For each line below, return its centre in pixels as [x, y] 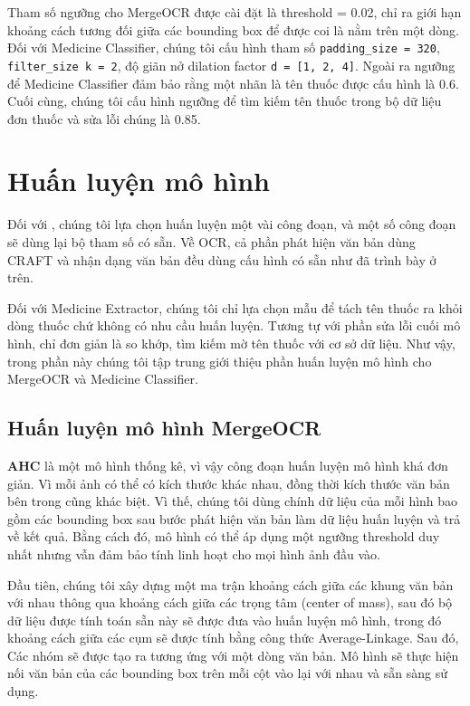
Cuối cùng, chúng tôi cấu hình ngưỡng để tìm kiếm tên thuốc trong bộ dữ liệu [225, 101]
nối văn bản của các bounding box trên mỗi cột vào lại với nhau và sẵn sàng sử [227, 673]
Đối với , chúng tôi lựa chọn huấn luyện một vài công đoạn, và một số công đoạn [232, 224]
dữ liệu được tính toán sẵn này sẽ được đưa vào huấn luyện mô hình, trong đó [225, 620]
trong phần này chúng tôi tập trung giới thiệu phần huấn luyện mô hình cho [220, 361]
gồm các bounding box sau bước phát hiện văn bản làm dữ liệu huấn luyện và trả [234, 518]
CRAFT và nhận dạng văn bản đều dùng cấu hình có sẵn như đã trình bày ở [222, 259]
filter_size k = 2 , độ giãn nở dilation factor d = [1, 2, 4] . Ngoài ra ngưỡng [231, 65]
